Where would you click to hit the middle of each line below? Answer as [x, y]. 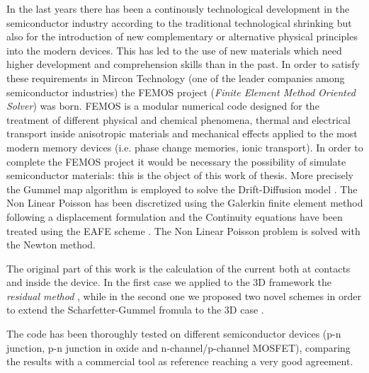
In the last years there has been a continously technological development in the [178, 8]
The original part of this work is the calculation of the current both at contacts [178, 268]
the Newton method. [51, 245]
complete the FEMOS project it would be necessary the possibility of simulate [176, 161]
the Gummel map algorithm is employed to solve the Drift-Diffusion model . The [182, 189]
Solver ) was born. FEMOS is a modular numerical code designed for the [163, 106]
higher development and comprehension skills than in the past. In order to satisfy [183, 64]
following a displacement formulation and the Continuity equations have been [175, 216]
